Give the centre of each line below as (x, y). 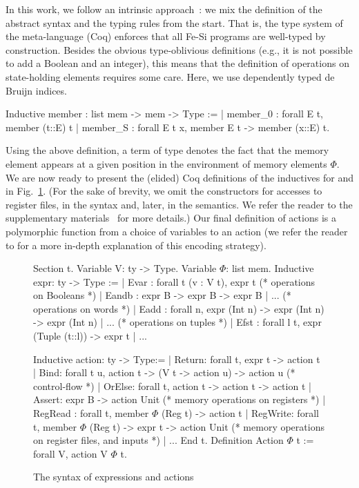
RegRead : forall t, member (91, 413)
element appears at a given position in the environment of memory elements (166, 163)
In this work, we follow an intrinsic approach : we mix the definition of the (164, 9)
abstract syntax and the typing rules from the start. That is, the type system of (174, 22)
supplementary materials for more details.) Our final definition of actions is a (171, 218)
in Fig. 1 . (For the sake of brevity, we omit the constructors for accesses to (164, 191)
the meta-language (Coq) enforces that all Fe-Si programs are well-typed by (166, 36)
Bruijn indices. (36, 90)
